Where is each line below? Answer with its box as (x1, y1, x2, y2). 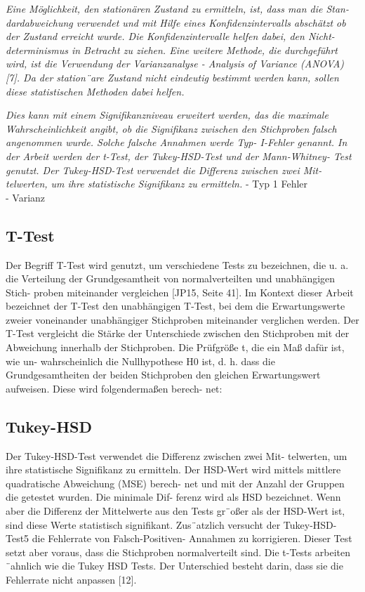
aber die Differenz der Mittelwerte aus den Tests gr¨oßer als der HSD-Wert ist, (6, 504, 345, 518)
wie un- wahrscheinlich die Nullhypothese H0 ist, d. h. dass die (6, 353, 275, 368)
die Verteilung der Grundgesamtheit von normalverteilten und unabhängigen (6, 271, 336, 286)
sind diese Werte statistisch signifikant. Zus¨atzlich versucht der (6, 517, 281, 532)
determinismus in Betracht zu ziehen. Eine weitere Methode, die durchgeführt (6, 42, 338, 57)
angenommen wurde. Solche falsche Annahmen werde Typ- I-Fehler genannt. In (6, 135, 347, 150)
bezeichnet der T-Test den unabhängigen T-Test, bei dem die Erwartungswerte (6, 298, 345, 313)
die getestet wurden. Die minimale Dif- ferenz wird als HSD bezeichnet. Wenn (6, 489, 341, 504)
